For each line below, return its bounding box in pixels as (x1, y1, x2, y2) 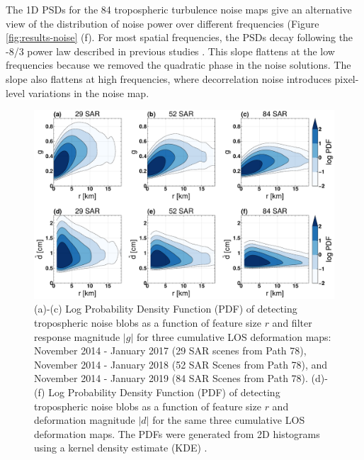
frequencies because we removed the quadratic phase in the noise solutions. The (6, 57, 351, 72)
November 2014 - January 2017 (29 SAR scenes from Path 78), (34, 343, 307, 358)
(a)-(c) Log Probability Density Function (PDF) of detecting (34, 301, 297, 316)
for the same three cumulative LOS (152, 413, 305, 427)
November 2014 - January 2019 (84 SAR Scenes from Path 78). (34, 371, 308, 386)
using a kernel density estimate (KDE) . (34, 440, 207, 455)
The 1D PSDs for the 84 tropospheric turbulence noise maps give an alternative (6, 2, 352, 16)
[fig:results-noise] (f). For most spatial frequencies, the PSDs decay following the (6, 30, 353, 45)
